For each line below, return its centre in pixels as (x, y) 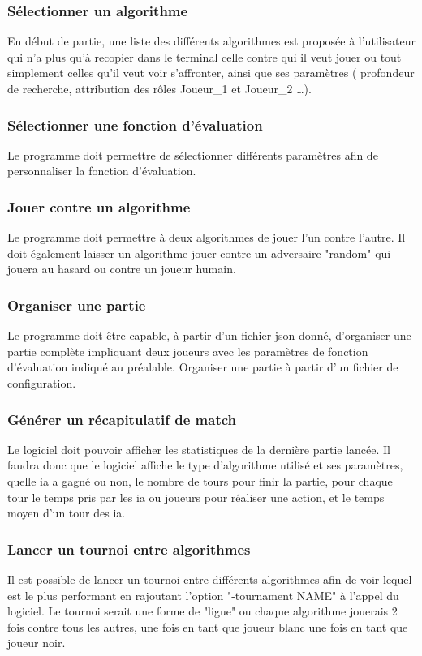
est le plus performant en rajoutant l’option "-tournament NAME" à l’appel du (203, 595)
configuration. (42, 383)
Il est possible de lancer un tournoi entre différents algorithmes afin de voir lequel (210, 579)
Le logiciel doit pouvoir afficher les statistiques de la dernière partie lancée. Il (199, 449)
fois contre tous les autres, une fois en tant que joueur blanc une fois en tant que (208, 626)
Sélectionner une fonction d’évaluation (135, 124)
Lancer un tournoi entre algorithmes (129, 549)
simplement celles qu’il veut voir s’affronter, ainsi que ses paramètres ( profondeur (211, 73)
